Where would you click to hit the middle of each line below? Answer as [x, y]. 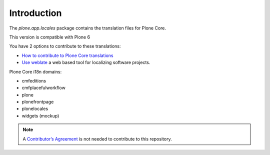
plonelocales [35, 109]
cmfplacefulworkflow [44, 88]
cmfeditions [34, 80]
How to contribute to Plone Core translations [67, 55]
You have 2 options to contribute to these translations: [65, 46]
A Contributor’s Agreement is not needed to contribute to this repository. [97, 139]
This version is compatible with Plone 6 [49, 37]
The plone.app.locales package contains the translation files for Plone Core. [88, 28]
